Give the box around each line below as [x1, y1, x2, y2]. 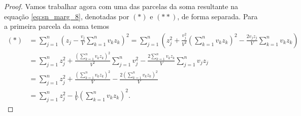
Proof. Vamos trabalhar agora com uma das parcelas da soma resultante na [4, 1, 238, 11]
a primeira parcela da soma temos [4, 21, 110, 31]
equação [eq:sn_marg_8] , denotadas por [4, 11, 129, 21]
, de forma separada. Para [177, 11, 258, 21]
